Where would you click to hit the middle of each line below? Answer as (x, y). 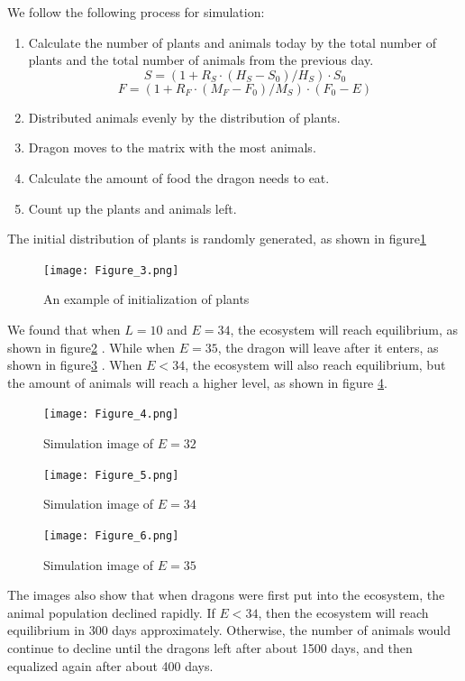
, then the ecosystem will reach (343, 612)
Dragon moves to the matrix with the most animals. (172, 147)
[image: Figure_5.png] (111, 475)
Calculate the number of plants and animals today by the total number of (232, 42)
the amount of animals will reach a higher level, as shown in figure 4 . (197, 382)
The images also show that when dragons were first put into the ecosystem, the (226, 595)
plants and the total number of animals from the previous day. (201, 60)
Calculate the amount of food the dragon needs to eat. (179, 177)
